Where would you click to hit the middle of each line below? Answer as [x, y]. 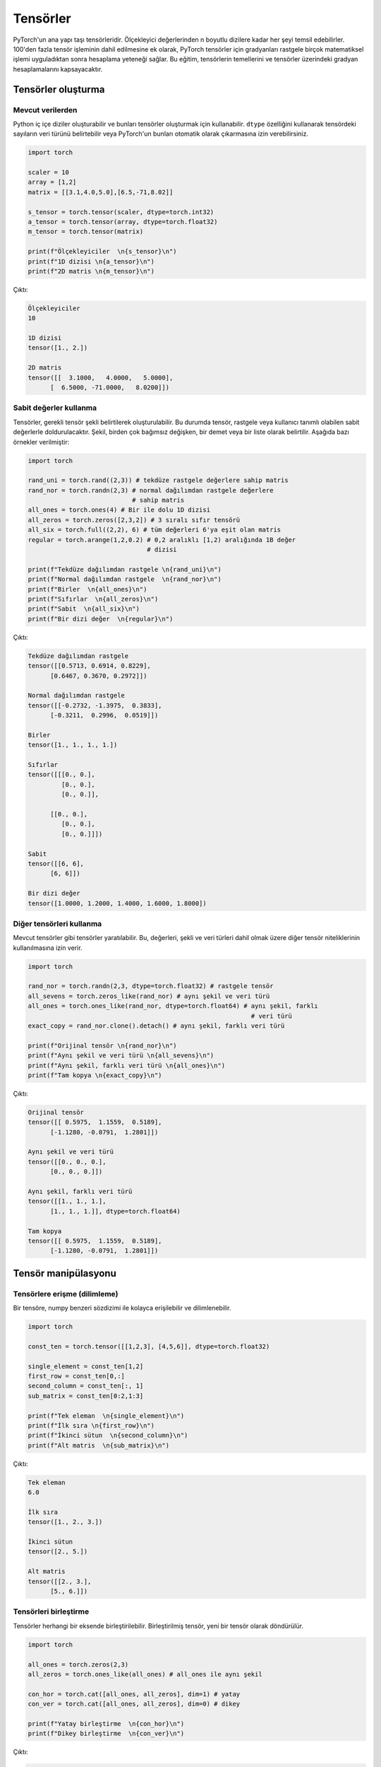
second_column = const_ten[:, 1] [86, 1386]
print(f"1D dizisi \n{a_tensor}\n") [91, 261]
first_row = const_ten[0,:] [76, 1376]
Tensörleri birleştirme [51, 1612]
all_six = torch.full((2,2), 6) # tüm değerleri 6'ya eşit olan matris [155, 530]
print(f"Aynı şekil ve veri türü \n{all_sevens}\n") [121, 1056]
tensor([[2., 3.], [60, 1581]
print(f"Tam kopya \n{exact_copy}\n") [95, 1075]
